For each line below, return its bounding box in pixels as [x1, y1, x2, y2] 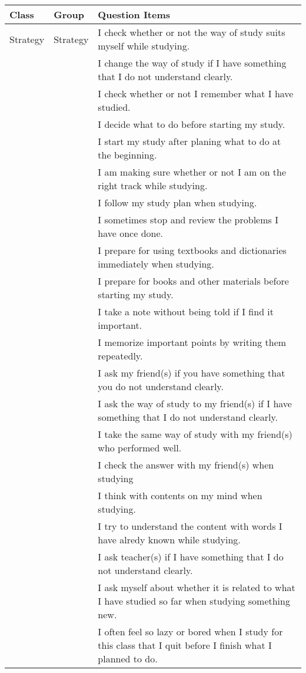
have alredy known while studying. [98, 533, 241, 546]
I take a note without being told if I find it [98, 305, 274, 318]
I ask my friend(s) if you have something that [98, 366, 285, 380]
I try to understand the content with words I [98, 519, 282, 533]
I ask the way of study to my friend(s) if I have [98, 397, 292, 410]
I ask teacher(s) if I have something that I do [98, 550, 284, 563]
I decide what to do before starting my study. [98, 117, 285, 131]
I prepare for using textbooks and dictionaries [98, 243, 287, 257]
